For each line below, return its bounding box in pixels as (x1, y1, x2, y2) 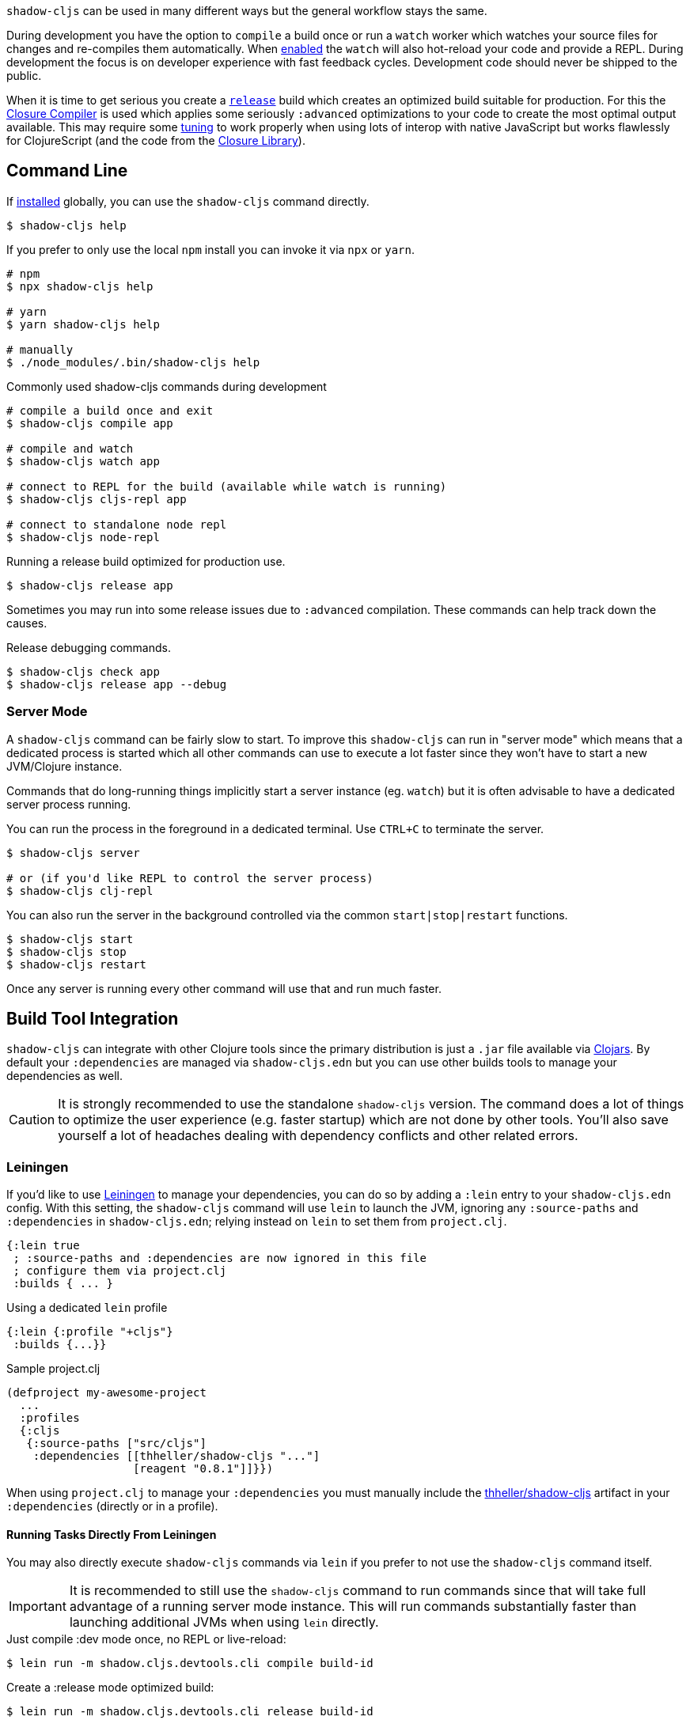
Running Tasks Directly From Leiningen (6, 1527, 217, 1541)
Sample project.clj (6, 1362, 100, 1376)
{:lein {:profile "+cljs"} (6, 1325, 173, 1339)
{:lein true (6, 1239, 80, 1252)
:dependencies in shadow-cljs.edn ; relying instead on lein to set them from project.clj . (6, 1214, 507, 1229)
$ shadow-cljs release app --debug (6, 677, 227, 691)
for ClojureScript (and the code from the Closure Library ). (6, 134, 305, 147)
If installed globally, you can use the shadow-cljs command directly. (6, 194, 370, 208)
